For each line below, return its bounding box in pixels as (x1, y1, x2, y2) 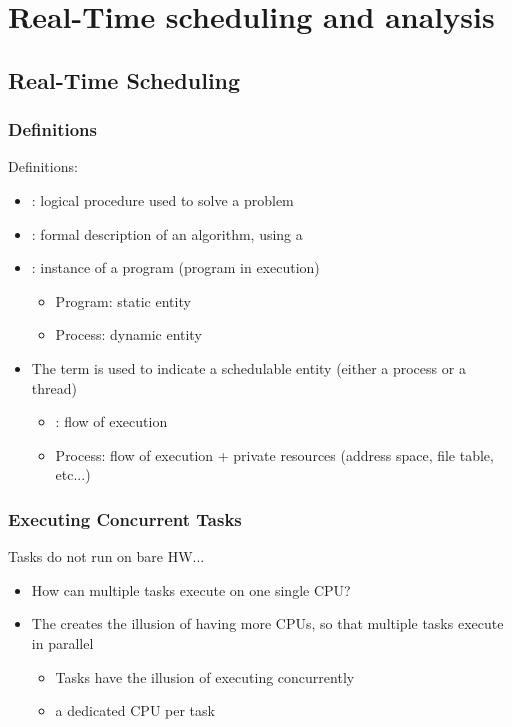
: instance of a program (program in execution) (31, 257, 320, 278)
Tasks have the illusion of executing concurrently (55, 666, 355, 687)
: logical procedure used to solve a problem (31, 189, 294, 210)
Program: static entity (55, 290, 191, 311)
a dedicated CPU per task (55, 700, 215, 721)
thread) (31, 377, 77, 398)
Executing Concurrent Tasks (8, 506, 242, 531)
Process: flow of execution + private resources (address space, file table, (55, 444, 494, 465)
